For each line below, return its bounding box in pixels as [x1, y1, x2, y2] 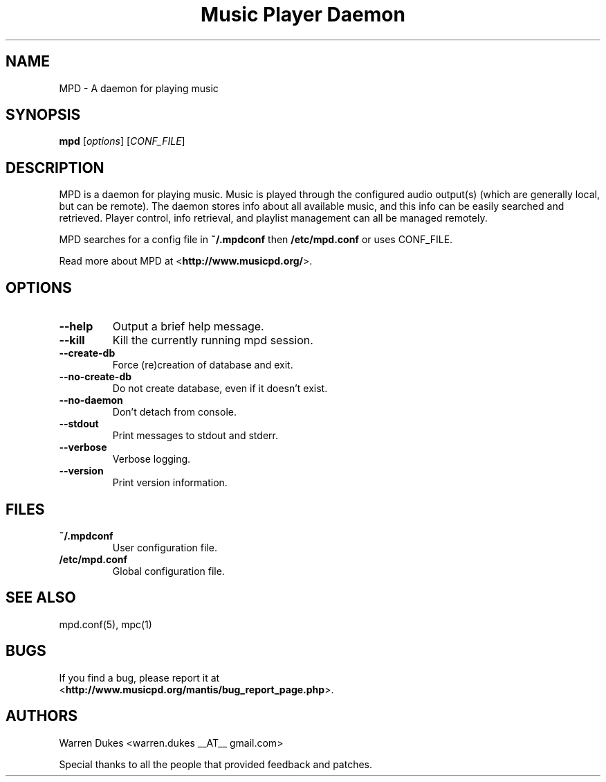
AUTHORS [6, 707, 78, 725]
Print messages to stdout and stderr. [112, 429, 278, 442]
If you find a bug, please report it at [59, 671, 220, 684]
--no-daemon [59, 394, 123, 407]
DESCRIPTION [6, 159, 104, 177]
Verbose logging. [112, 453, 191, 465]
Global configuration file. [112, 565, 225, 577]
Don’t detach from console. [112, 406, 237, 418]
